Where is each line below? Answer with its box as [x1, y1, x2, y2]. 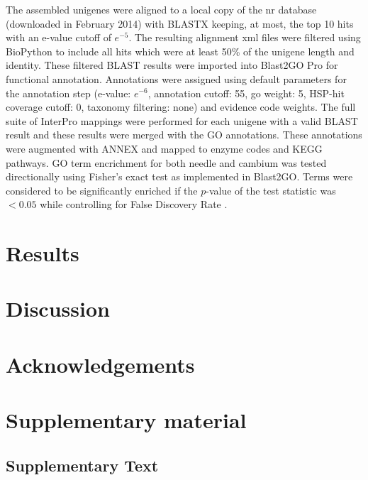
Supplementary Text [6, 454, 159, 476]
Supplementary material [6, 405, 247, 435]
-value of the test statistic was [206, 182, 336, 197]
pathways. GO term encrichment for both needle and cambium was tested [6, 155, 327, 170]
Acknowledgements [6, 349, 195, 378]
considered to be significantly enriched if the [6, 182, 198, 197]
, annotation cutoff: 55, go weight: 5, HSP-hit [147, 85, 345, 100]
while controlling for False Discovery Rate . [40, 197, 228, 212]
